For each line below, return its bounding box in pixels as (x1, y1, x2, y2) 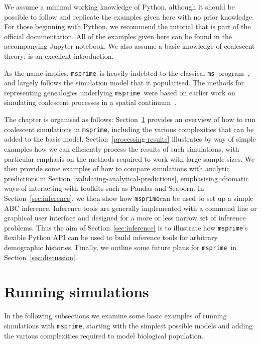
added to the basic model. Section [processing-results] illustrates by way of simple (4, 134, 256, 144)
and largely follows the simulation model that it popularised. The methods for (4, 77, 244, 88)
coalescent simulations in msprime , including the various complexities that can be (4, 124, 254, 134)
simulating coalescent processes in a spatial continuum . (4, 97, 177, 107)
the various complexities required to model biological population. (4, 330, 204, 340)
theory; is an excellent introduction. (4, 50, 114, 61)
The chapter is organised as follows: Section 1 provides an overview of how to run (4, 114, 256, 125)
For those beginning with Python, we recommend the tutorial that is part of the (4, 21, 251, 32)
